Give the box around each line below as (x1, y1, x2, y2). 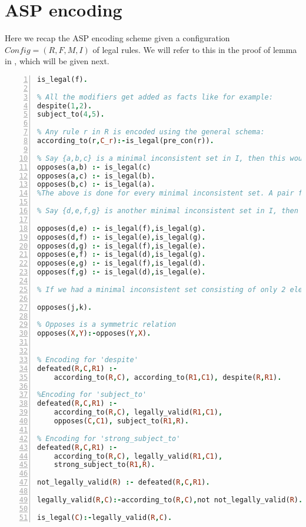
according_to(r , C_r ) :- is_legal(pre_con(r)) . (37, 137, 214, 145)
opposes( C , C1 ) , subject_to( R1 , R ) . (54, 417, 189, 426)
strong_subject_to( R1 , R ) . (54, 460, 155, 469)
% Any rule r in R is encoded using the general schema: (37, 128, 265, 137)
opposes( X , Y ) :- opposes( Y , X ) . (37, 329, 151, 338)
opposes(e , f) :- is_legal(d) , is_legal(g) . (37, 250, 206, 259)
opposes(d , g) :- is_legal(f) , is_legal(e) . (37, 241, 206, 250)
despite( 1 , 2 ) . (37, 101, 92, 110)
